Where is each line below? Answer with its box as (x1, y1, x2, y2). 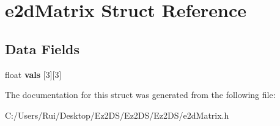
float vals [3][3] (5, 68, 62, 80)
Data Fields (5, 39, 80, 58)
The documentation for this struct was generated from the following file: (5, 88, 276, 101)
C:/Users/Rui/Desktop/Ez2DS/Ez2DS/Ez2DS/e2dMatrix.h (5, 108, 229, 121)
